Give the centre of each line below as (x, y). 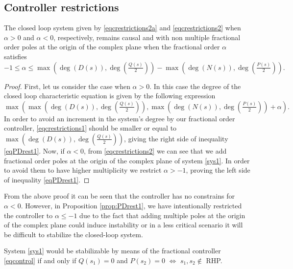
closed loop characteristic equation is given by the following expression (110, 96)
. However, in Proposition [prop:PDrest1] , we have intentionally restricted (131, 205)
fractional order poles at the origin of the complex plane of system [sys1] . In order (127, 160)
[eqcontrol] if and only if (40, 260)
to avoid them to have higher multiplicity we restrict (83, 170)
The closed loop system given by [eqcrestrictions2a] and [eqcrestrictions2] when (122, 28)
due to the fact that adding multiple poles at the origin (162, 215)
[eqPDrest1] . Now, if (34, 150)
